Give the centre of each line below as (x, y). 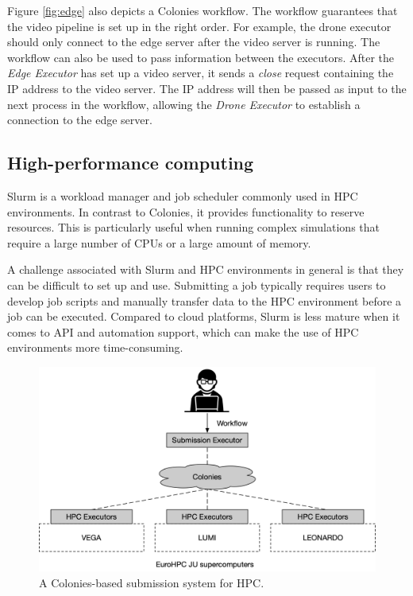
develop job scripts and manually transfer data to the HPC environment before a (205, 300)
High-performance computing (131, 163)
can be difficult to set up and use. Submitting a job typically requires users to (197, 284)
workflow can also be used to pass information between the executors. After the (201, 57)
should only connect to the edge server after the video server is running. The (194, 42)
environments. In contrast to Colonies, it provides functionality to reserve (186, 211)
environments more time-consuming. (95, 347)
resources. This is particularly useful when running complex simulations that (193, 227)
